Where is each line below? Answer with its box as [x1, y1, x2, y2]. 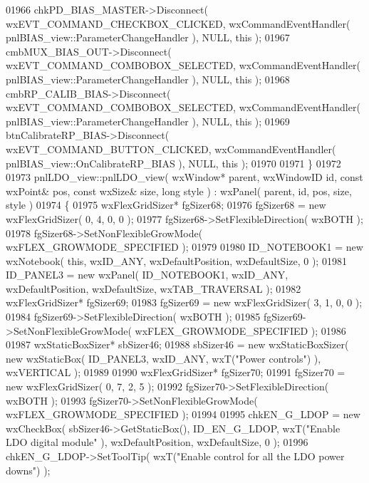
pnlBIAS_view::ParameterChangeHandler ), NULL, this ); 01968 [6, 71, 290, 86]
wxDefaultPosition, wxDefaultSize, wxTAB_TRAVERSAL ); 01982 [6, 281, 301, 296]
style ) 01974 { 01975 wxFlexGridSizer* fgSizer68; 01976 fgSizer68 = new [6, 197, 326, 212]
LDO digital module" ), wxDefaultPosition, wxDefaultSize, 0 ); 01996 [6, 435, 308, 450]
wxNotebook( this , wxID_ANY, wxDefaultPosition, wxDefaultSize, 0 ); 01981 [6, 253, 347, 268]
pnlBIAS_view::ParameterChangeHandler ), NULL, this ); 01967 [6, 30, 290, 45]
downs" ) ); [6, 462, 51, 477]
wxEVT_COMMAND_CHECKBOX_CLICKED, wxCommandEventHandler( [6, 16, 350, 31]
